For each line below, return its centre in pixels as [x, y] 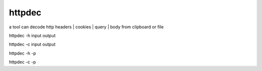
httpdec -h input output [32, 35]
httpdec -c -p [23, 62]
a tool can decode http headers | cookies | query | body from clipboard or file [86, 27]
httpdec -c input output [32, 44]
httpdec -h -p [23, 53]
